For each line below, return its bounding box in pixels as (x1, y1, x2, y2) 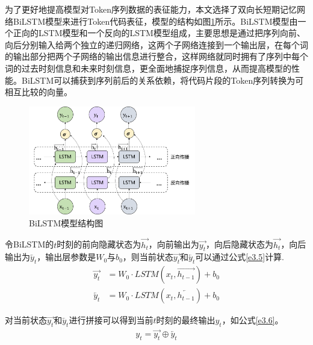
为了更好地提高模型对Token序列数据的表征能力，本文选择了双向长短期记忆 (5, 3, 297, 15)
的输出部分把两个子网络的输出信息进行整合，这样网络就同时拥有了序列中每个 (5, 50, 308, 63)
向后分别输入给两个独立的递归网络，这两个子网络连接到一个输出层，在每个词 (5, 38, 308, 51)
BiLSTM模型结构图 (29, 216, 104, 229)
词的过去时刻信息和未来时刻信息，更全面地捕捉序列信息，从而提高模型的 (5, 61, 291, 74)
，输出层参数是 (37, 250, 96, 263)
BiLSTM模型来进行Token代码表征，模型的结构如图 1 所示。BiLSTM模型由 (13, 14, 298, 27)
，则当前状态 (122, 250, 173, 263)
